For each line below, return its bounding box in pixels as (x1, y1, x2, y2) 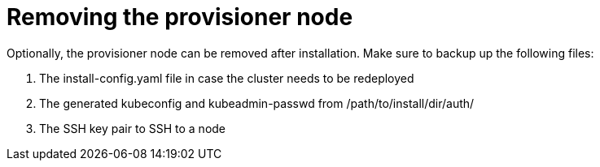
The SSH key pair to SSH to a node (39, 121, 226, 135)
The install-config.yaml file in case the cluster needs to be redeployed (39, 71, 414, 85)
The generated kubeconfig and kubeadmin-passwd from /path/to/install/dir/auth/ (39, 96, 475, 110)
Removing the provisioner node (7, 3, 353, 31)
